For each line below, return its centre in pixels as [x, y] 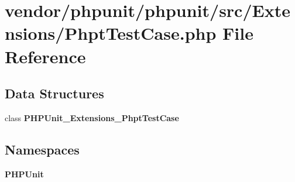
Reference [45, 56]
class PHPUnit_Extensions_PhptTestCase [92, 117]
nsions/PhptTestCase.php [111, 33]
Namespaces [42, 149]
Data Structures [54, 93]
